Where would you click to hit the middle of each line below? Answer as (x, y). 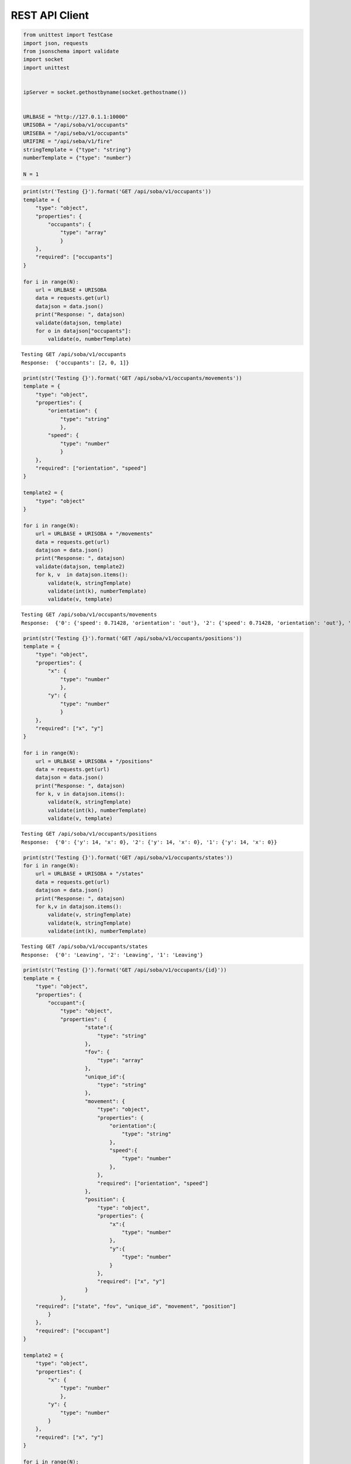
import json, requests (56, 43)
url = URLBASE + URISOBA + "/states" (90, 874)
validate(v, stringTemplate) (90, 915)
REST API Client (50, 15)
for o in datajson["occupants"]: (83, 331)
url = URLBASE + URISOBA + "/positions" (94, 761)
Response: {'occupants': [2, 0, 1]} (75, 362)
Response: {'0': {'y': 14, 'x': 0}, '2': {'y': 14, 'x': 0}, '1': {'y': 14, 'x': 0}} (149, 842)
